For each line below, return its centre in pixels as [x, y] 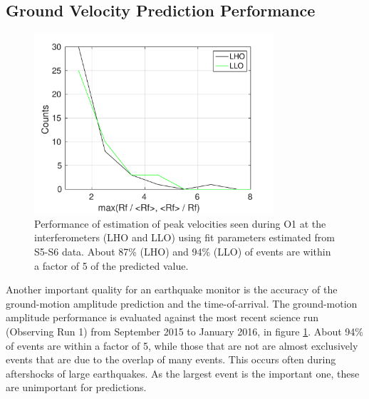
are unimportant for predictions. [76, 387]
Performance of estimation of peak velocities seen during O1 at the [180, 223]
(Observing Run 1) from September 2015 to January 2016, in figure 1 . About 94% [184, 331]
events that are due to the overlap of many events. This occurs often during [171, 359]
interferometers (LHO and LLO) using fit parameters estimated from [184, 237]
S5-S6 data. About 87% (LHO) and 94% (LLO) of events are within [183, 251]
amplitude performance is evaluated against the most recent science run [162, 317]
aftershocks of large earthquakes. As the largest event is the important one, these [183, 373]
